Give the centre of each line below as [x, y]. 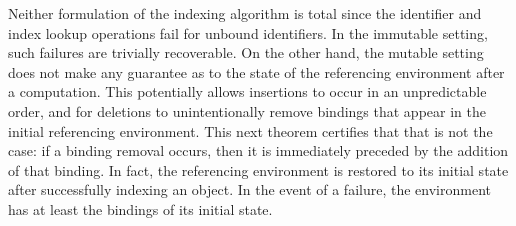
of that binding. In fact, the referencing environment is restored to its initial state [258, 169]
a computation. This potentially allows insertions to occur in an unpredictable [247, 91]
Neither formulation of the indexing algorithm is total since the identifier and [245, 13]
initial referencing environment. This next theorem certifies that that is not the [250, 130]
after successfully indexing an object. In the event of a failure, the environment [249, 189]
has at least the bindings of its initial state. [140, 208]
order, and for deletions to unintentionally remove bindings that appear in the [247, 110]
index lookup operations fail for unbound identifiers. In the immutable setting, [248, 32]
